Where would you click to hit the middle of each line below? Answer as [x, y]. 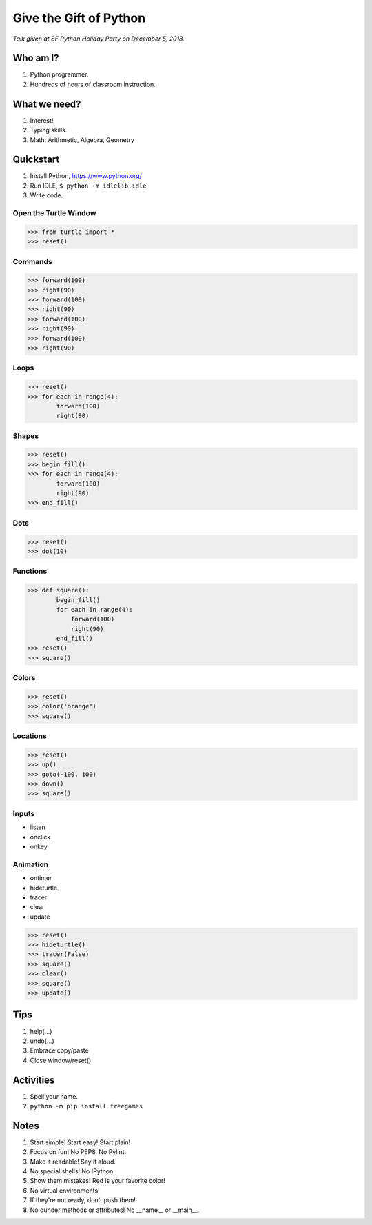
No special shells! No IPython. [72, 1171]
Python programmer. [59, 74]
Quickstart [36, 160]
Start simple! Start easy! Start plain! [80, 1142]
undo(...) [42, 1041]
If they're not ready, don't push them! [83, 1200]
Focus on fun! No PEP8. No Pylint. [78, 1152]
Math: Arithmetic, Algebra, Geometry [82, 140]
